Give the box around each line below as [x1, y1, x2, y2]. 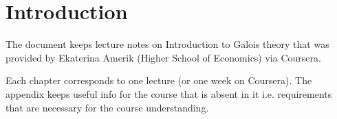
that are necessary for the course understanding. [6, 100, 209, 114]
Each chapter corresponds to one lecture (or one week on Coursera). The [6, 73, 312, 88]
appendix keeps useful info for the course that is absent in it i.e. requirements [6, 86, 332, 101]
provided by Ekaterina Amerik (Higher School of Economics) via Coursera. [6, 50, 321, 64]
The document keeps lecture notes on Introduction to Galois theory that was [6, 37, 329, 51]
